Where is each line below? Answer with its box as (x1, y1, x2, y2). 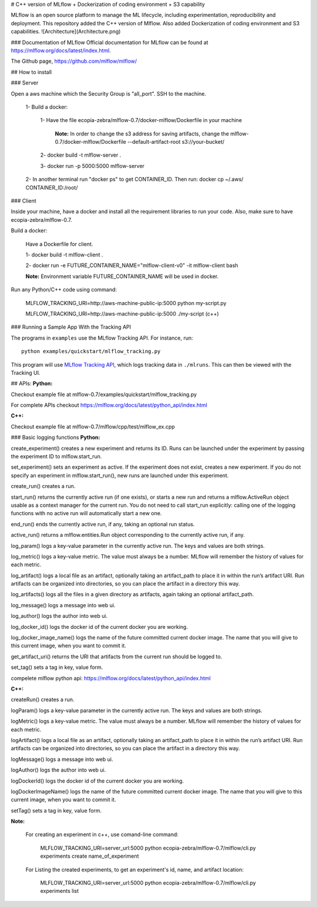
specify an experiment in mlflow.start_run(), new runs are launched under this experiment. (11, 472, 229, 479)
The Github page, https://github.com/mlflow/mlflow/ (11, 57, 137, 65)
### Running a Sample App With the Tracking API (11, 323, 131, 331)
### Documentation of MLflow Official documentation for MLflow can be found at (11, 39, 208, 46)
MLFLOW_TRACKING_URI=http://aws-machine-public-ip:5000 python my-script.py (25, 299, 227, 306)
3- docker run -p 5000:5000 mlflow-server (40, 162, 145, 170)
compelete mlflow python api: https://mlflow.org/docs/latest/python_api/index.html (11, 675, 211, 682)
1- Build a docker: (25, 103, 68, 110)
